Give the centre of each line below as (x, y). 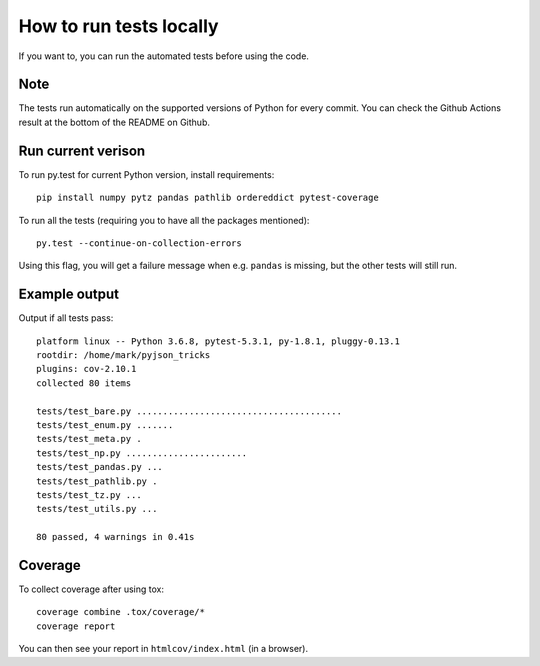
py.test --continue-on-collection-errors (139, 243)
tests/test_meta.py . (89, 439)
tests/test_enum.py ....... (105, 424)
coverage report (76, 626)
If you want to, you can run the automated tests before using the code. (164, 56)
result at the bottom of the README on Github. (114, 122)
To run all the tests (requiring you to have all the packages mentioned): (164, 220)
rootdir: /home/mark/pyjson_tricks (123, 355)
